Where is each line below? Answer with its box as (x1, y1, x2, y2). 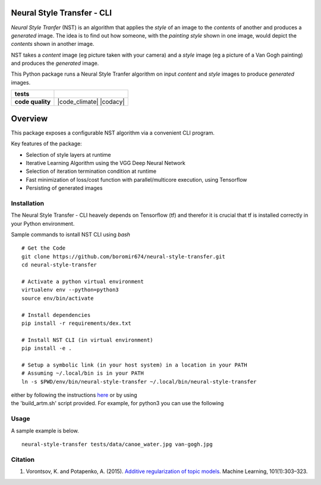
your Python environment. (11, 220, 75, 227)
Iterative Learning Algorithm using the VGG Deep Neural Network (26, 159, 185, 166)
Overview (11, 113, 48, 123)
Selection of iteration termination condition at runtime (26, 167, 157, 175)
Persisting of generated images (26, 185, 103, 192)
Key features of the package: (11, 140, 83, 147)
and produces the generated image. (11, 60, 99, 67)
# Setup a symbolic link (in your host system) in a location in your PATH (21, 361, 247, 368)
